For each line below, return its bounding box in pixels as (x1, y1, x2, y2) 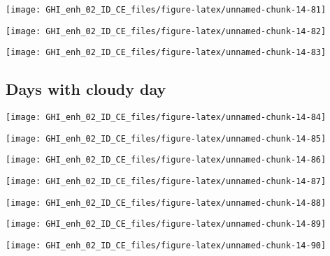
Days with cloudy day (6, 78, 166, 100)
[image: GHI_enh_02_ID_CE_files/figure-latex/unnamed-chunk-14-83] (6, 47, 327, 58)
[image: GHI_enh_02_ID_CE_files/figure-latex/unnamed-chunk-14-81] (6, 5, 327, 15)
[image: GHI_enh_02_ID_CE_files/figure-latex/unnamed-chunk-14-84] (6, 112, 327, 123)
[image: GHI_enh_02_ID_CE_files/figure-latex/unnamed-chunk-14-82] (6, 26, 327, 36)
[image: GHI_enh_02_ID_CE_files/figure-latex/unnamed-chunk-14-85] (6, 133, 327, 144)
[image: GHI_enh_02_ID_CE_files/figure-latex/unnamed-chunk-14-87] (6, 176, 327, 187)
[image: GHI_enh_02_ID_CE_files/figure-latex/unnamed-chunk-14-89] (6, 219, 327, 229)
